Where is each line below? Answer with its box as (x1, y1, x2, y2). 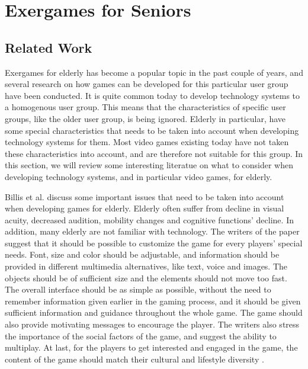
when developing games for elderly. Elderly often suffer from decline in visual (5, 202, 284, 214)
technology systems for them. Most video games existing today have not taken (5, 136, 289, 148)
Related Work (5, 38, 92, 56)
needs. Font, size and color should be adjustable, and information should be (5, 248, 280, 261)
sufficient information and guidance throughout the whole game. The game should (5, 306, 303, 319)
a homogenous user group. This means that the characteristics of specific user (5, 101, 286, 113)
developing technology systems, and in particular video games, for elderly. (5, 170, 272, 182)
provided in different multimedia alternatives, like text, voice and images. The (5, 260, 288, 272)
